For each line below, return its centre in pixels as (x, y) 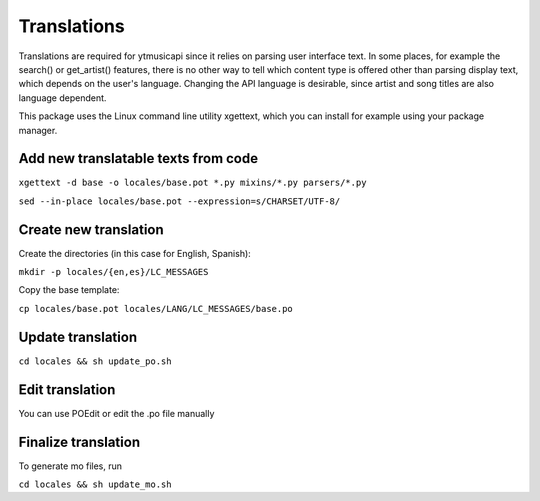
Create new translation (91, 229)
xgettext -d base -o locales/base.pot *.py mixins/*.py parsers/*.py (192, 183)
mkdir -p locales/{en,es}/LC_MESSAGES (113, 272)
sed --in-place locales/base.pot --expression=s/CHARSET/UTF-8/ (179, 201)
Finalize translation (79, 441)
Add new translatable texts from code (138, 158)
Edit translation (67, 389)
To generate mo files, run (70, 466)
